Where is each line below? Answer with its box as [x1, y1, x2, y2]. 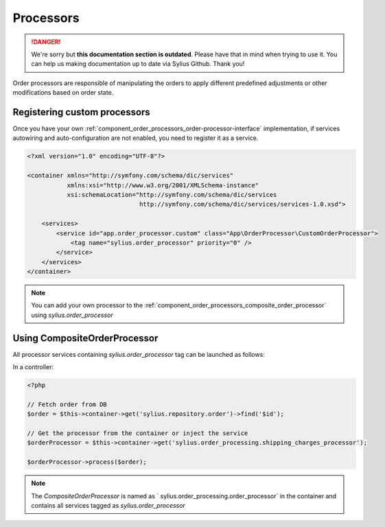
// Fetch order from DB [27, 400, 108, 408]
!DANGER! [31, 38, 61, 46]
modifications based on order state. [12, 89, 114, 97]
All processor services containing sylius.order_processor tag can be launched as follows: [12, 350, 266, 358]
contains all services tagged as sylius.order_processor [31, 502, 185, 510]
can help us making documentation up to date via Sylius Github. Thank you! [31, 60, 245, 68]
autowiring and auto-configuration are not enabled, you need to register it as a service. [12, 134, 259, 142]
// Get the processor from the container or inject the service [27, 430, 248, 437]
